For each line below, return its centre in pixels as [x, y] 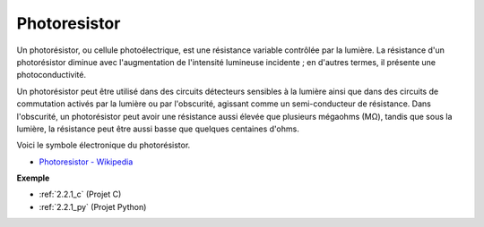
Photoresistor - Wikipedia [86, 162]
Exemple [33, 178]
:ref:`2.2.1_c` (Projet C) [80, 194]
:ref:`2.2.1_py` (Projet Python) [93, 206]
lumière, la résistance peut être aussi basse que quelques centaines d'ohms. [158, 129]
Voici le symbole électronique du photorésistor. [104, 145]
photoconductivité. [52, 75]
